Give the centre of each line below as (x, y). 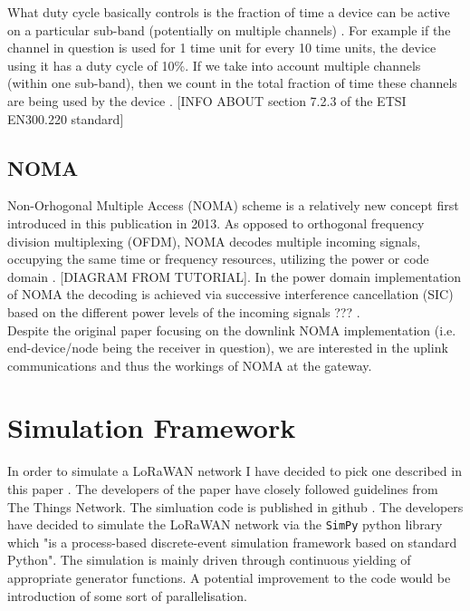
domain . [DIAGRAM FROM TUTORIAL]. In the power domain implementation (235, 276)
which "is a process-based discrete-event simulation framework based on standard (232, 542)
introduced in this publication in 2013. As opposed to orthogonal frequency (216, 223)
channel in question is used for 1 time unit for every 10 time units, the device (222, 48)
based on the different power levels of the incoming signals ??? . (184, 311)
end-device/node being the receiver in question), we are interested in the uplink (228, 348)
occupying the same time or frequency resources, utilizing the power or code (218, 259)
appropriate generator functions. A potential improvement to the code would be (229, 578)
